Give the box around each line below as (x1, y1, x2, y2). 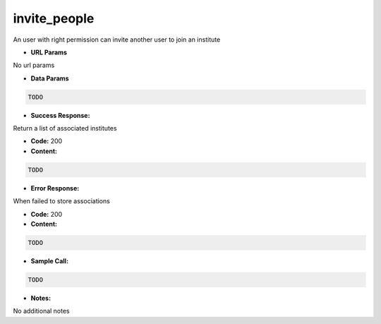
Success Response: (30, 111, 90, 119)
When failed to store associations (13, 197, 111, 205)
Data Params (30, 74, 70, 83)
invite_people (13, 11, 95, 26)
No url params (13, 61, 55, 70)
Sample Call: (30, 256, 69, 265)
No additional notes (13, 307, 70, 316)
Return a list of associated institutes (13, 124, 117, 133)
